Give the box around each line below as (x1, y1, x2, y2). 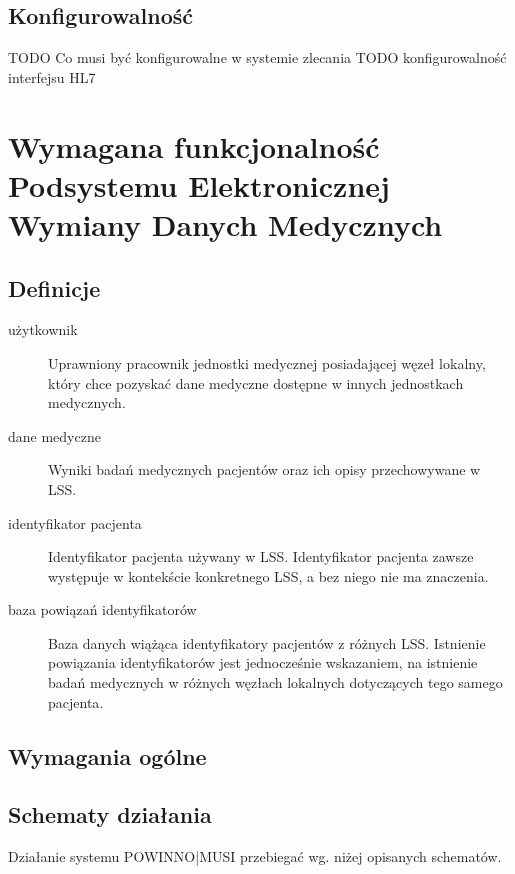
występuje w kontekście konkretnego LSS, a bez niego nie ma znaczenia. (48, 565, 489, 586)
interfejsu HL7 (8, 66, 96, 87)
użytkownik (8, 319, 78, 340)
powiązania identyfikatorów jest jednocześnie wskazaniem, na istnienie (48, 652, 478, 673)
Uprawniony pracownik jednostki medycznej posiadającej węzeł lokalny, (48, 352, 486, 373)
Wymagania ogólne (8, 740, 207, 771)
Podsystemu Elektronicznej (8, 164, 390, 205)
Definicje (8, 272, 101, 303)
